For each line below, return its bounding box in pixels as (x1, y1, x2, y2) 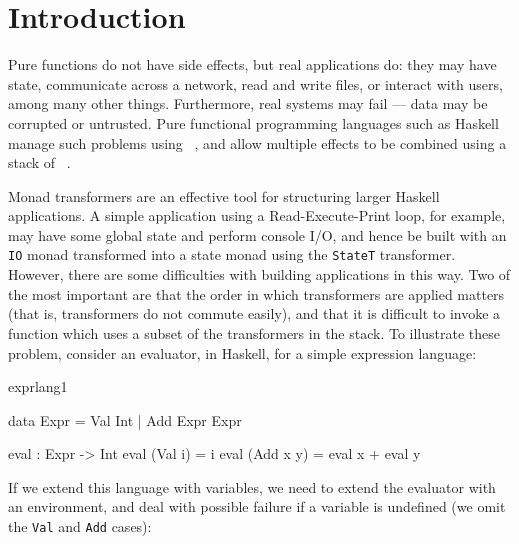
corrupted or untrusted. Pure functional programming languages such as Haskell (8, 112, 499, 133)
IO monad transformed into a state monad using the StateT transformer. (8, 244, 456, 265)
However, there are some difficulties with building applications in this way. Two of (8, 264, 511, 285)
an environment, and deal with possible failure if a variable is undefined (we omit (8, 496, 506, 517)
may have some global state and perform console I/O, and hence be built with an (8, 224, 507, 245)
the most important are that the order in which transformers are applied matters (8, 283, 505, 304)
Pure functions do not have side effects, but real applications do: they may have (8, 54, 497, 75)
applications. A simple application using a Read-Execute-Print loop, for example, (8, 205, 506, 226)
